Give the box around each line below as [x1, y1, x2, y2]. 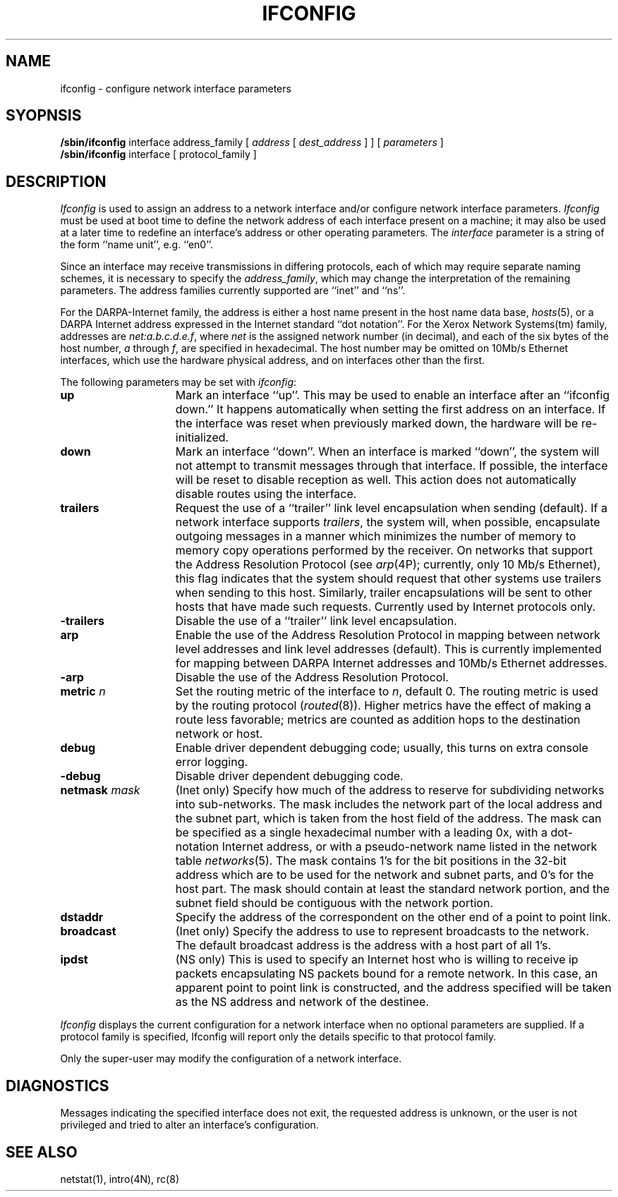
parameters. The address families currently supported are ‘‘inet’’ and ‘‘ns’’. [60, 284, 406, 297]
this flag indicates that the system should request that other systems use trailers [175, 571, 602, 586]
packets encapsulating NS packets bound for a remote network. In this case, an [175, 966, 598, 981]
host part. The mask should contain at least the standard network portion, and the [175, 882, 610, 897]
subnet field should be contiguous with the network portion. [175, 896, 493, 911]
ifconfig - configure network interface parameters [60, 82, 291, 95]
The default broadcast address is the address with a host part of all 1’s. [175, 938, 552, 953]
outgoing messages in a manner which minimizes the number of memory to [175, 529, 576, 544]
